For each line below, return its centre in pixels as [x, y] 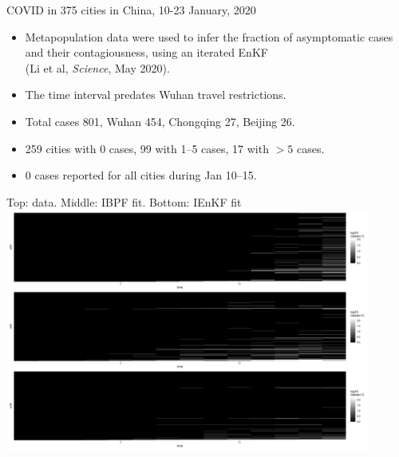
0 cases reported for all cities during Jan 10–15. [141, 175]
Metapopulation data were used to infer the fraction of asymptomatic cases [209, 36]
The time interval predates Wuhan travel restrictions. [156, 95]
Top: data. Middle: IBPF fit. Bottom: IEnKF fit [124, 201]
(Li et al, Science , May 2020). [97, 67]
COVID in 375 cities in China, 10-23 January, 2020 [131, 10]
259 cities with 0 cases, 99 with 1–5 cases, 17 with [147, 148]
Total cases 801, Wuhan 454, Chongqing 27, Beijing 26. [160, 121]
